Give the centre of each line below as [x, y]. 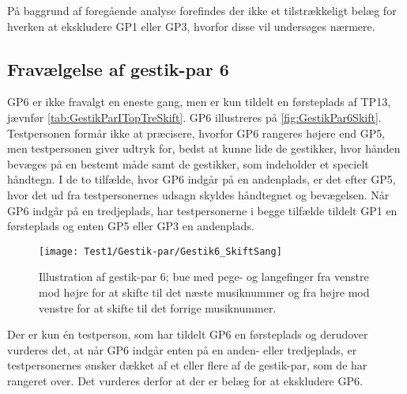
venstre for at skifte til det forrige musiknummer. [158, 307]
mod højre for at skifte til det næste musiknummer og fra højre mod [204, 292]
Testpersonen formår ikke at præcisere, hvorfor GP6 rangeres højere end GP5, [196, 133]
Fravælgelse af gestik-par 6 [118, 68]
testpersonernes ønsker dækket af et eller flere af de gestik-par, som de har [187, 365]
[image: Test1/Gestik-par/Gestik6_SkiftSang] [160, 251]
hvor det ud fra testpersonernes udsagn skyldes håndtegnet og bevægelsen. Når [198, 194]
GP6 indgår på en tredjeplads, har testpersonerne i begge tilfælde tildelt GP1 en [202, 210]
